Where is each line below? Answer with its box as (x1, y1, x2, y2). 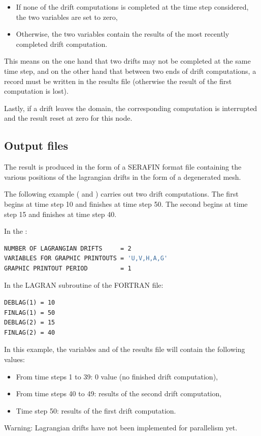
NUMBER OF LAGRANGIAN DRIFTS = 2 (4, 244, 132, 252)
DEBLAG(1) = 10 (4, 299, 55, 307)
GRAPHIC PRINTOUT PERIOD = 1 (4, 264, 132, 272)
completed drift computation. (16, 38, 108, 49)
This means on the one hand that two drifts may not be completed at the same (4, 56, 251, 66)
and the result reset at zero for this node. (4, 113, 133, 123)
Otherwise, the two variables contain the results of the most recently (16, 29, 230, 39)
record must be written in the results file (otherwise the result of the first (4, 75, 232, 86)
